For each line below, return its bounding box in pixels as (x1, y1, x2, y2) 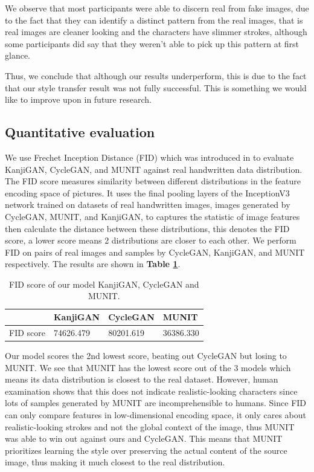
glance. (5, 49, 30, 62)
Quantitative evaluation (5, 123, 155, 141)
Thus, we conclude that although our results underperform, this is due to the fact (5, 69, 307, 82)
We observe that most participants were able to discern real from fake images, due (5, 2, 309, 14)
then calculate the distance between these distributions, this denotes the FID (5, 222, 290, 234)
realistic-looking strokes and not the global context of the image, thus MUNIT (5, 420, 295, 433)
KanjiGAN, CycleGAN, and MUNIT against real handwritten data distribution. (5, 163, 303, 175)
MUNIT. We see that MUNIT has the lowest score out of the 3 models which (5, 361, 291, 373)
